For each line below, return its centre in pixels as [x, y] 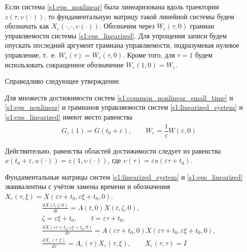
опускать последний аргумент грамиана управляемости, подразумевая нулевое [122, 45]
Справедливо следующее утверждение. [63, 81]
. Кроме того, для [149, 54]
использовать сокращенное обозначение [64, 64]
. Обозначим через [127, 26]
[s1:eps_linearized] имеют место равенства [69, 116]
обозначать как [27, 26]
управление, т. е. [31, 54]
